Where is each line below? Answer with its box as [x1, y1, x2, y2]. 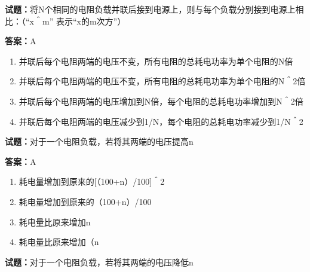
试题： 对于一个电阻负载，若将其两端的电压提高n [5, 135, 194, 148]
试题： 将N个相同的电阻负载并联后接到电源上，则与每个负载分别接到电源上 [5, 3, 296, 15]
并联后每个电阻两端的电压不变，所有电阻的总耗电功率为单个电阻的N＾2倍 [19, 75, 306, 87]
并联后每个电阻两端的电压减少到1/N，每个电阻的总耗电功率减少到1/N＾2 [19, 115, 303, 127]
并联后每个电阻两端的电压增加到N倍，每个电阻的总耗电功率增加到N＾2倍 [19, 94, 303, 107]
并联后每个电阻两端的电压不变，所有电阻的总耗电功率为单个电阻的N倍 [19, 54, 293, 67]
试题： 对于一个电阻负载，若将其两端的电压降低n [5, 255, 194, 268]
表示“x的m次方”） [56, 14, 126, 27]
